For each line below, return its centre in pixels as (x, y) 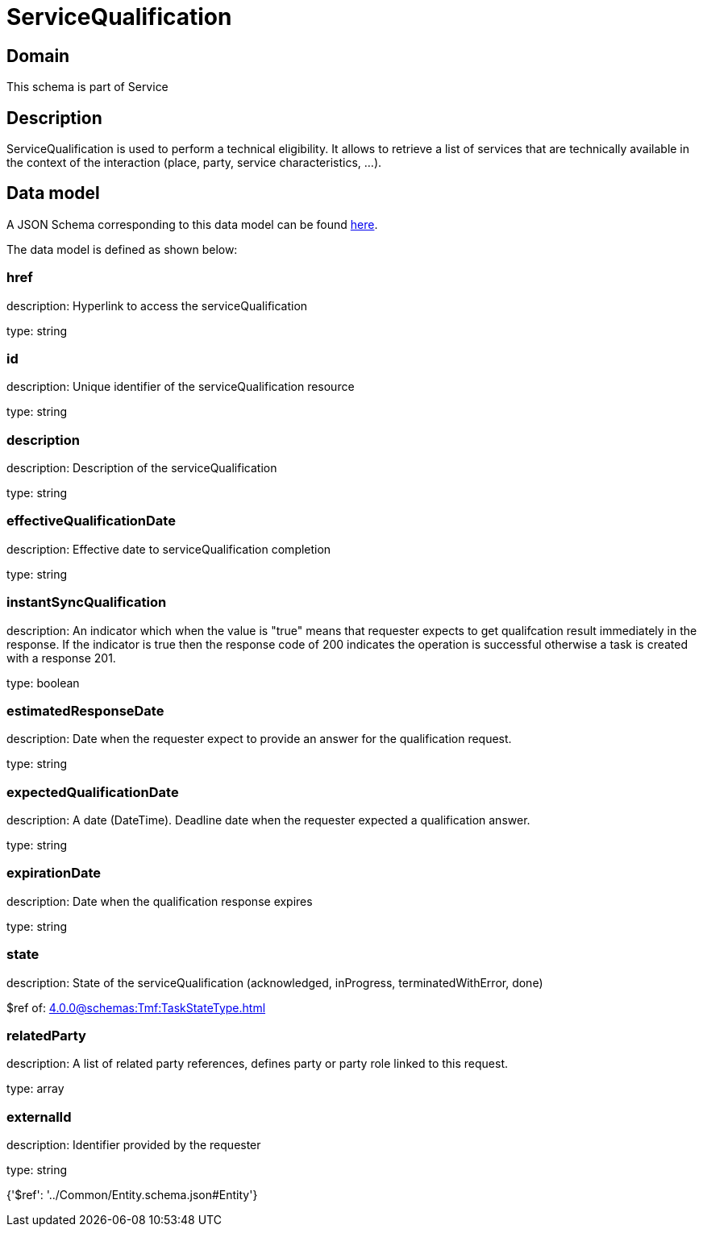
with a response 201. (61, 658)
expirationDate (54, 873)
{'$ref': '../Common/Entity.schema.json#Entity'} (132, 1195)
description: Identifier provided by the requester (134, 1145)
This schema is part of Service (87, 87)
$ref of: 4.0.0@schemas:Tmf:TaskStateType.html (136, 1007)
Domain (38, 56)
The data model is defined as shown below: (122, 249)
